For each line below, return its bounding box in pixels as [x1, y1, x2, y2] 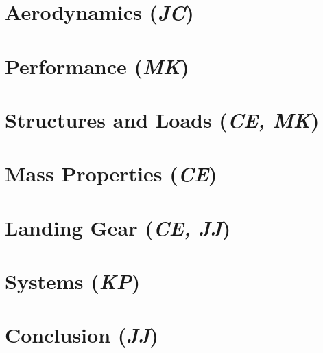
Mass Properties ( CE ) [5, 159, 217, 188]
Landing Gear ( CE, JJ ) [5, 213, 231, 242]
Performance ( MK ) [5, 52, 189, 80]
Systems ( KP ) [5, 267, 141, 296]
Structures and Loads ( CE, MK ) [5, 105, 320, 134]
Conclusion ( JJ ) [5, 321, 159, 350]
